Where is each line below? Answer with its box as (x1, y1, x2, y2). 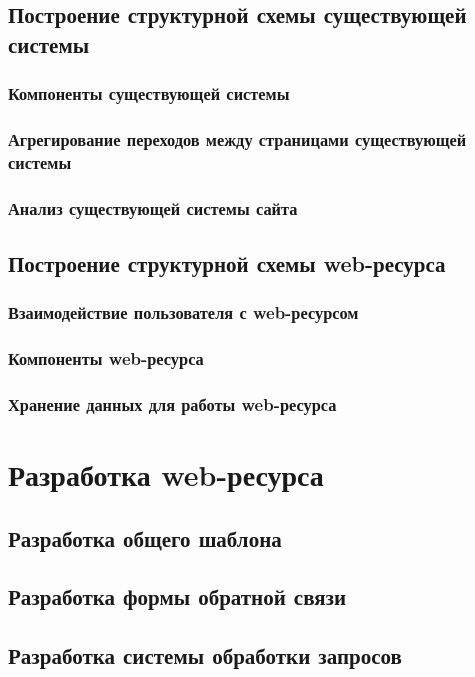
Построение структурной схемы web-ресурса (8, 248, 446, 279)
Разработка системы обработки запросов (8, 640, 402, 671)
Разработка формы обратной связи (8, 581, 347, 612)
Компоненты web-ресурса (8, 346, 204, 371)
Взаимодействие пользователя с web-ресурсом (8, 300, 359, 325)
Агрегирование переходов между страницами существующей (8, 126, 467, 151)
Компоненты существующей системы (8, 81, 290, 106)
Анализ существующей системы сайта (8, 195, 298, 220)
